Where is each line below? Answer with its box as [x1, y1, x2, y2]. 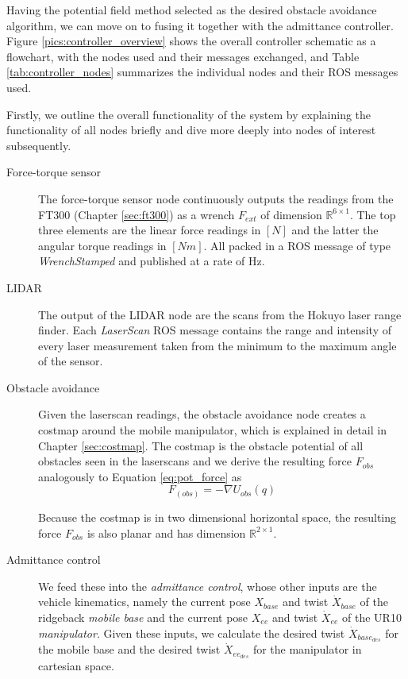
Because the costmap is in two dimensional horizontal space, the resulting [38, 508, 397, 525]
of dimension [260, 206, 322, 222]
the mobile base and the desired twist [38, 641, 221, 658]
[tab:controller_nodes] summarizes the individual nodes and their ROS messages [6, 64, 398, 80]
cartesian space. [38, 658, 114, 674]
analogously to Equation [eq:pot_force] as [38, 468, 242, 484]
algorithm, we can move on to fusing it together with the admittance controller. [6, 17, 394, 33]
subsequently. [6, 137, 71, 153]
